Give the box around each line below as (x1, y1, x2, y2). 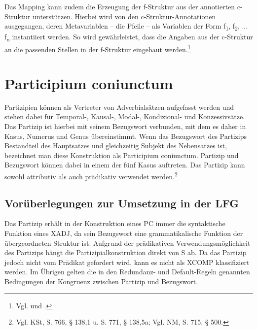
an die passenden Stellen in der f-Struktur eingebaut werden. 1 (4, 43, 191, 55)
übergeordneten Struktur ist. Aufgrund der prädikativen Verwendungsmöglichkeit (4, 237, 251, 248)
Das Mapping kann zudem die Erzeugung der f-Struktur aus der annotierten (4, 1, 235, 11)
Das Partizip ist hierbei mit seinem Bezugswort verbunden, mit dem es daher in (4, 121, 246, 131)
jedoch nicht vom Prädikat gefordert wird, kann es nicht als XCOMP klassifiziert (4, 257, 250, 267)
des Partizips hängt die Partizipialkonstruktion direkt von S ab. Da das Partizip (4, 247, 247, 258)
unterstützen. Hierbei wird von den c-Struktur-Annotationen (33, 11, 216, 21)
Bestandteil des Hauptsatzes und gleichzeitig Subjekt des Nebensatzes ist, (4, 140, 227, 151)
